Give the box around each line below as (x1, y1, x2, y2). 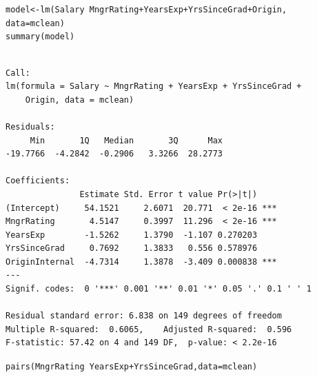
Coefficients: (6, 176, 70, 186)
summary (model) (6, 32, 75, 42)
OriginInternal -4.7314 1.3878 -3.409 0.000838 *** (6, 256, 277, 267)
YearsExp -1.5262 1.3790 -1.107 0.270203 (6, 230, 258, 240)
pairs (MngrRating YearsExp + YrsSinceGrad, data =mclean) (6, 362, 258, 372)
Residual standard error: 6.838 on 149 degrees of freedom (6, 311, 282, 321)
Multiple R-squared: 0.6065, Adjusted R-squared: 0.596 (6, 324, 292, 334)
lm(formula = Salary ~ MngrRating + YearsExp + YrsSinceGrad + (6, 81, 302, 92)
